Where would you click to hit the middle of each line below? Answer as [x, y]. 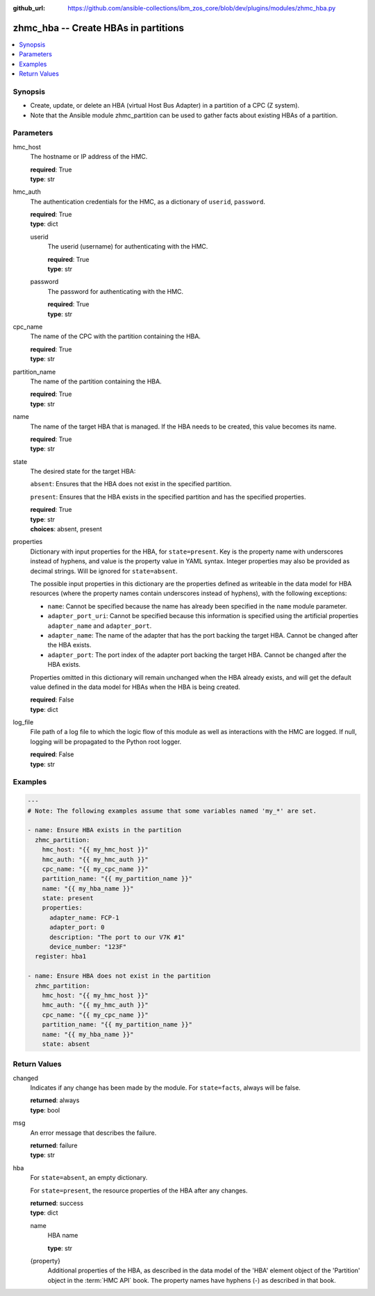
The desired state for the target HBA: [83, 472]
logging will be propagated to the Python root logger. [106, 741]
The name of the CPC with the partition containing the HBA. [116, 336]
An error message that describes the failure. [93, 1133]
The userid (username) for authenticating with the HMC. [128, 247]
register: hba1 [61, 956]
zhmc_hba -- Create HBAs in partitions [98, 28]
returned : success [57, 1203]
